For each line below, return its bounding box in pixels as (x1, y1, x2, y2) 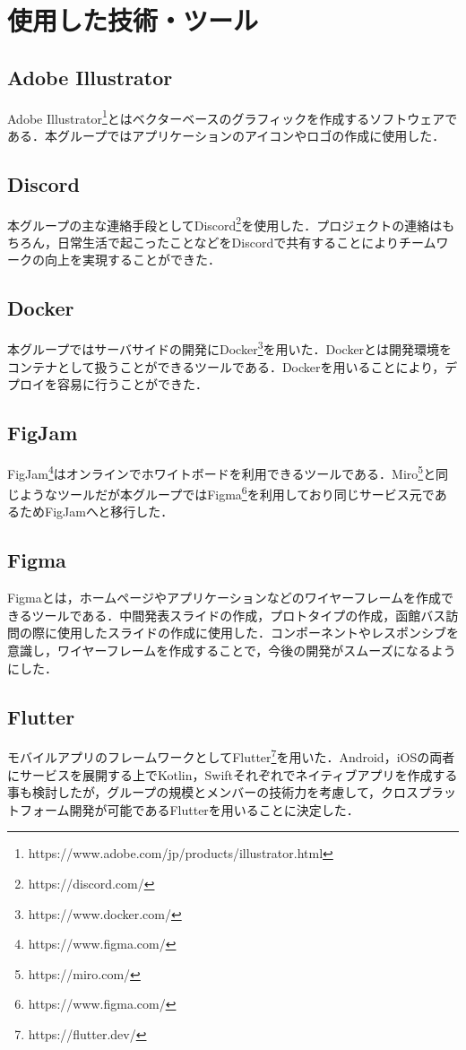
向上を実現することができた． (44, 250, 220, 269)
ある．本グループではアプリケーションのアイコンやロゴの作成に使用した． (7, 126, 445, 144)
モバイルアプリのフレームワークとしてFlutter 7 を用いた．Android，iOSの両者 (7, 745, 455, 767)
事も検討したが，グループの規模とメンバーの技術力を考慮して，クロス (7, 783, 419, 802)
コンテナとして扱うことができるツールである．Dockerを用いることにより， (7, 357, 445, 376)
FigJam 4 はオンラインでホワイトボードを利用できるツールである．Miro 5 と (7, 461, 436, 482)
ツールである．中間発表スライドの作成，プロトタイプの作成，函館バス (31, 605, 446, 624)
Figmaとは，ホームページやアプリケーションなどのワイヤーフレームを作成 (7, 588, 442, 607)
